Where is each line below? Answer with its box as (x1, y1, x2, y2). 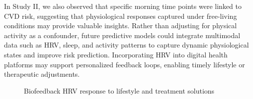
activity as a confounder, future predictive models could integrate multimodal (4, 30, 241, 40)
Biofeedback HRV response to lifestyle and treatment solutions (24, 85, 215, 96)
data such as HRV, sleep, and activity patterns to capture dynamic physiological (4, 40, 249, 50)
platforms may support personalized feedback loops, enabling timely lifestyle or (4, 59, 245, 69)
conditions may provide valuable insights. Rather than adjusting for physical (4, 20, 237, 31)
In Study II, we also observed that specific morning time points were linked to (4, 1, 242, 11)
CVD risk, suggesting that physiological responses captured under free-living (4, 10, 237, 21)
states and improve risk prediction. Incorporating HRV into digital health (4, 49, 228, 59)
